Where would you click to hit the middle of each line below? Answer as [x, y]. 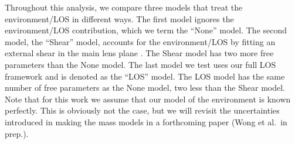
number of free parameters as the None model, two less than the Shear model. [145, 88]
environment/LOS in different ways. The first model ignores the [119, 18]
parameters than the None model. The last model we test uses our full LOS [140, 64]
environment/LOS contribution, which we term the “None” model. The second [146, 30]
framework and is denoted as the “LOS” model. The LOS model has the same [145, 76]
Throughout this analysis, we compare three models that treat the [124, 7]
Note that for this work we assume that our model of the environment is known [148, 99]
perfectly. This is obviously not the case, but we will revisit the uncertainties [142, 110]
